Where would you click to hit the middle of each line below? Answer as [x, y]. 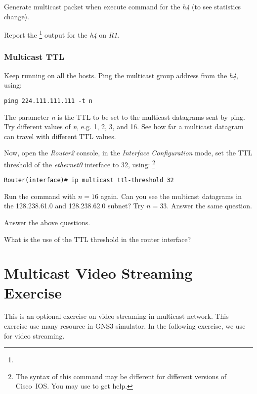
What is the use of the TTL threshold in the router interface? [98, 239]
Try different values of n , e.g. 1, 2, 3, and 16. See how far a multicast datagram [124, 126]
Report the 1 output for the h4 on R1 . [62, 34]
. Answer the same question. [209, 206]
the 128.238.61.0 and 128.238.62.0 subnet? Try [74, 206]
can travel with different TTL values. [60, 136]
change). [17, 16]
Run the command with [40, 196]
